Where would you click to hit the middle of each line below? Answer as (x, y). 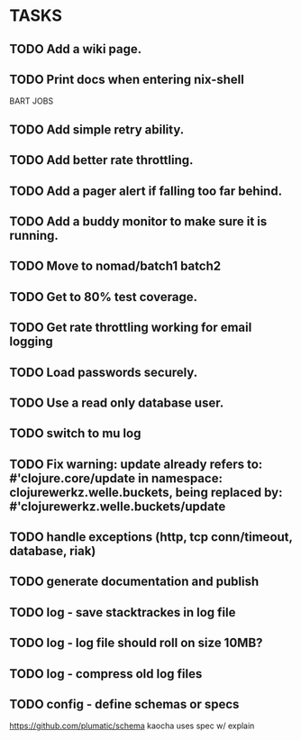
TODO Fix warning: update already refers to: (136, 464)
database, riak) (53, 551)
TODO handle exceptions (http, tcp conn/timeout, (151, 537)
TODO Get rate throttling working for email (131, 328)
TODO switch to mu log (75, 434)
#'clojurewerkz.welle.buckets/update (118, 506)
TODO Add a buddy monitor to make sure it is (138, 221)
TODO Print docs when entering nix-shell (127, 79)
